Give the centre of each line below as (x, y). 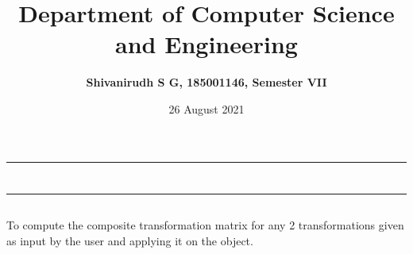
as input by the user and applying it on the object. (130, 240)
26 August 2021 (206, 108)
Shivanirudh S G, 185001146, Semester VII (206, 82)
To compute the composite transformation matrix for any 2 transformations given (205, 225)
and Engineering (206, 44)
